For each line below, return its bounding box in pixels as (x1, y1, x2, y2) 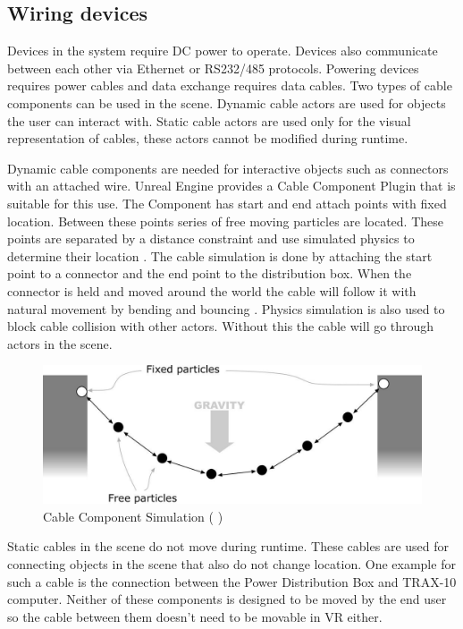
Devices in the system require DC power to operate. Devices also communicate (7, 41, 438, 60)
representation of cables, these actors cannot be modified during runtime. (7, 129, 408, 148)
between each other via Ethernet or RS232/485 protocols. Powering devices (7, 58, 419, 77)
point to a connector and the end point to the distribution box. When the (7, 264, 412, 283)
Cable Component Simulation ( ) (43, 506, 223, 525)
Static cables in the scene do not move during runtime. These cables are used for (7, 537, 449, 556)
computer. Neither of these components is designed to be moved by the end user (7, 590, 447, 608)
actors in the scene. (7, 334, 113, 353)
